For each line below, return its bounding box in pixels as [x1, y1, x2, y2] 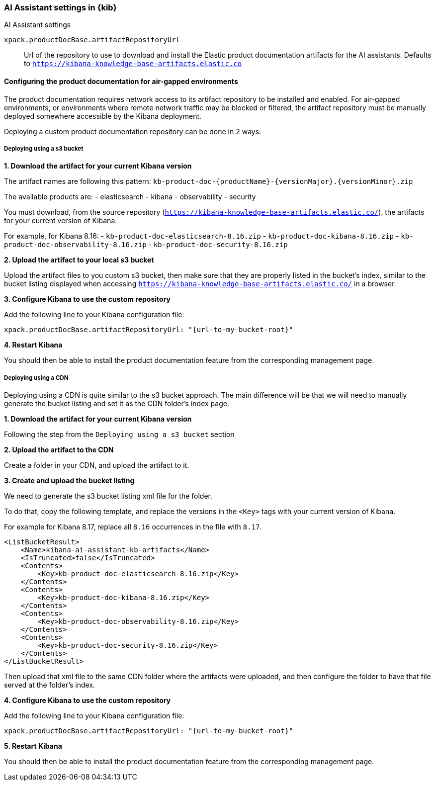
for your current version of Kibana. [4, 216, 117, 225]
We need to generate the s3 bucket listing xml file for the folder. [4, 492, 213, 501]
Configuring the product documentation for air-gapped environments [4, 77, 238, 86]
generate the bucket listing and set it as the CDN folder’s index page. [4, 399, 229, 408]
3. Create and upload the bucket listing [4, 476, 135, 485]
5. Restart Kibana [4, 742, 62, 751]
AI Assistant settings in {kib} [4, 2, 117, 12]
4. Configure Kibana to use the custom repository [4, 696, 171, 705]
